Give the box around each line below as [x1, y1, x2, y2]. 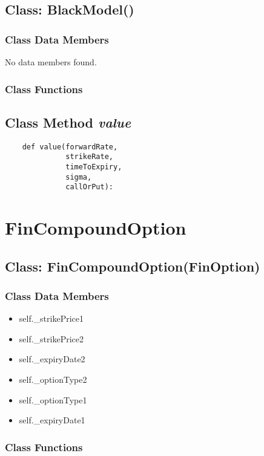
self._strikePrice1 [19, 312, 84, 325]
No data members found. [5, 56, 97, 68]
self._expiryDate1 [19, 414, 85, 426]
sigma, [65, 172, 92, 181]
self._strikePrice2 [19, 332, 84, 345]
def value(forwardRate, [22, 142, 118, 151]
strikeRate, [65, 152, 113, 161]
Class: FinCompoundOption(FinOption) [5, 256, 260, 275]
